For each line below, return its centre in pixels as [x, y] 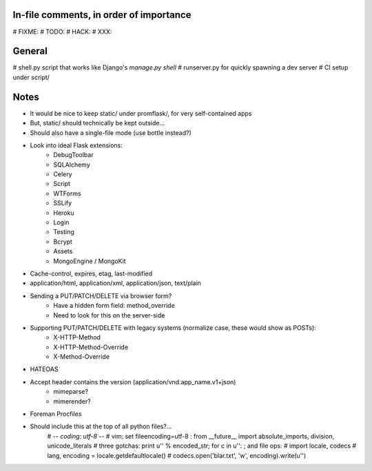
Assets [63, 251]
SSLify [63, 203]
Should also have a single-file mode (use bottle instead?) [111, 133]
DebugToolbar [73, 155]
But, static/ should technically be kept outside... [97, 123]
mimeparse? [71, 392]
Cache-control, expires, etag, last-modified [91, 273]
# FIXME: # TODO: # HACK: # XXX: [62, 32]
